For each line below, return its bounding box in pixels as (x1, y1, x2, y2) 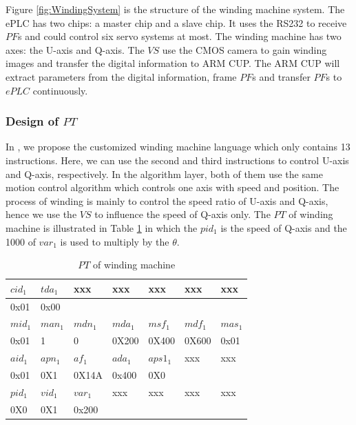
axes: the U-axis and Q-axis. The (6, 42, 145, 57)
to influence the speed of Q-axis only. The (94, 207, 271, 221)
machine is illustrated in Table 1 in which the (6, 220, 198, 235)
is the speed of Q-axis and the (220, 220, 347, 235)
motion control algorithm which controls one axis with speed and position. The (6, 180, 339, 195)
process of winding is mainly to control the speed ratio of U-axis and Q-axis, (6, 193, 328, 208)
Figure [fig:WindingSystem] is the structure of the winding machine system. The (6, 2, 345, 16)
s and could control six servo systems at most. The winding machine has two (18, 29, 342, 43)
